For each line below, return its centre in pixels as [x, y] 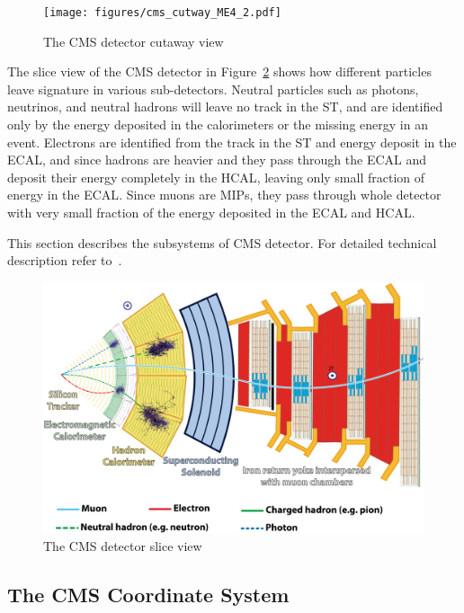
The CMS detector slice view [123, 546]
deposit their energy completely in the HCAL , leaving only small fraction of [216, 177]
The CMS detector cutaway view [134, 41]
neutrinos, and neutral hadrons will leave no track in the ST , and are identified [225, 107]
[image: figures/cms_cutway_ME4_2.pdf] [162, 13]
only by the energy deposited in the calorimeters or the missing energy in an [218, 124]
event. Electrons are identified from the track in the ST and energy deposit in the [232, 142]
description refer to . [65, 260]
